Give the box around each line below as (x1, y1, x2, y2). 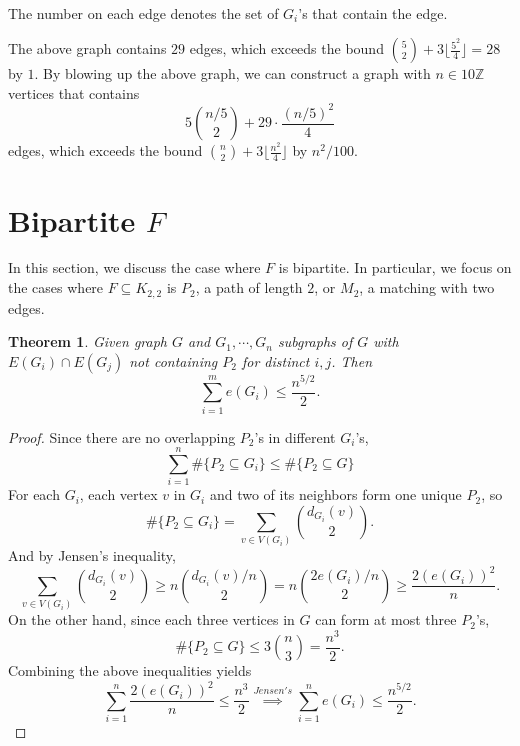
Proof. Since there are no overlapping (8, 426, 236, 447)
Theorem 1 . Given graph (8, 331, 167, 352)
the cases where (8, 277, 104, 298)
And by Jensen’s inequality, (8, 545, 176, 566)
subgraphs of (277, 331, 353, 352)
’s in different (254, 426, 336, 447)
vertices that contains (8, 82, 140, 103)
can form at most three (315, 609, 457, 630)
